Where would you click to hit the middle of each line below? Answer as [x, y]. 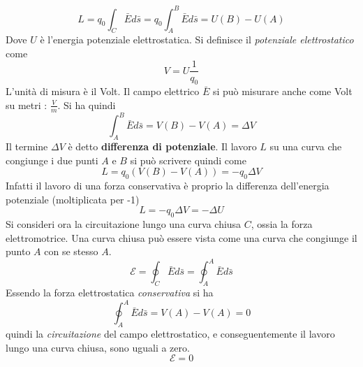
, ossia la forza [282, 224]
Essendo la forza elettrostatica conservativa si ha [110, 293]
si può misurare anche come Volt [282, 91]
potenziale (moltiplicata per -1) [73, 199]
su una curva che [306, 146]
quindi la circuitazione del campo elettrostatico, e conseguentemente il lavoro [170, 333]
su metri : [27, 105]
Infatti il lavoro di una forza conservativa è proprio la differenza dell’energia [168, 186]
